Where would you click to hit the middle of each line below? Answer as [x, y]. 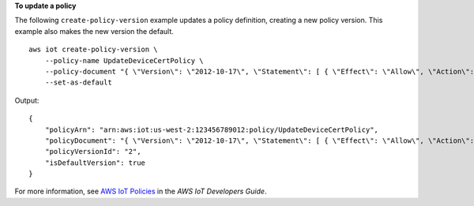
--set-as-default [78, 82]
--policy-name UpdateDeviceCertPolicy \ [124, 60]
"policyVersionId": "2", [93, 152]
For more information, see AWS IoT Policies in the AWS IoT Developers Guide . [141, 191]
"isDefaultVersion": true [95, 163]
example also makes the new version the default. [94, 31]
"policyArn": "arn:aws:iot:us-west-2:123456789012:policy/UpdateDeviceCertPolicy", [212, 129]
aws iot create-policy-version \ [93, 50]
